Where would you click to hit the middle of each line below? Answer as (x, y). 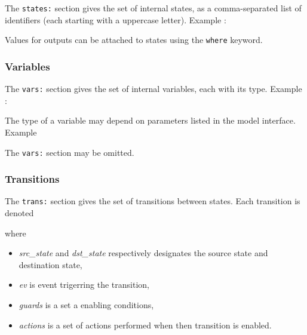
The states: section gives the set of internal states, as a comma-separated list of (153, 8)
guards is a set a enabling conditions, (86, 305)
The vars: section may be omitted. (70, 152)
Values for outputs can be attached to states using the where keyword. (134, 40)
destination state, (50, 264)
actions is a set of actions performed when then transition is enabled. (145, 325)
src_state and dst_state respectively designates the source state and (143, 253)
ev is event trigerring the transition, (84, 285)
